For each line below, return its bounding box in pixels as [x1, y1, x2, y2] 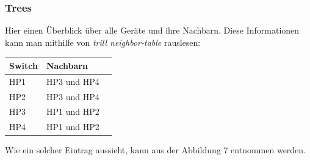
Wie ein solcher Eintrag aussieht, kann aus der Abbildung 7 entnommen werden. [5, 144, 306, 156]
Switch [9, 59, 38, 71]
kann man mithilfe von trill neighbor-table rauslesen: [5, 35, 201, 48]
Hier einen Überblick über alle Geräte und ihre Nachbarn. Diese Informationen [5, 24, 300, 37]
